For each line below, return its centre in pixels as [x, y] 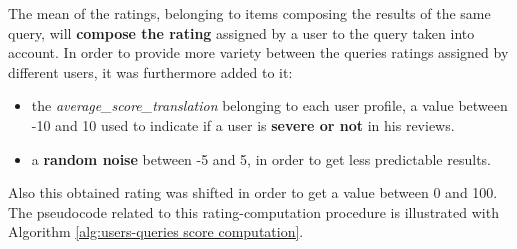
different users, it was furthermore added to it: [150, 71]
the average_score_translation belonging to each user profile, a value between [269, 105]
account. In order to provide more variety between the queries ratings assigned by [258, 52]
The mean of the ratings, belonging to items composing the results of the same [249, 13]
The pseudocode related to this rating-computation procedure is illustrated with [253, 211]
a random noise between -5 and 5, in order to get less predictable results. [261, 158]
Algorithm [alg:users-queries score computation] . [156, 231]
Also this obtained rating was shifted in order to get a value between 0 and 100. [253, 192]
